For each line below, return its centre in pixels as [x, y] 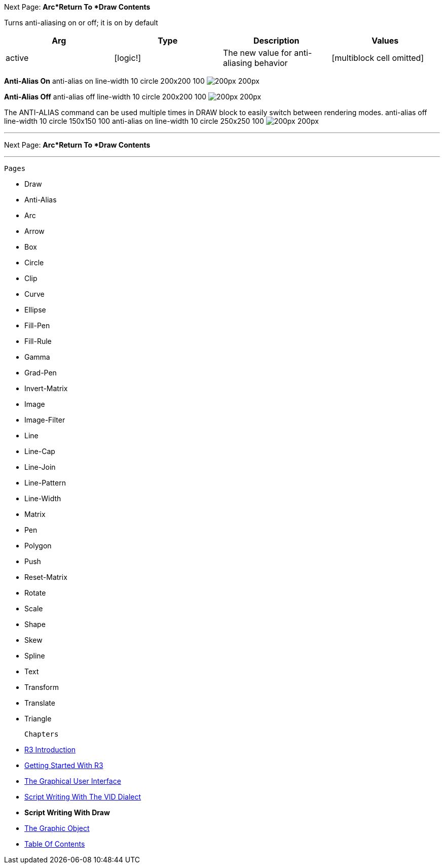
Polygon [38, 546]
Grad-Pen [41, 373]
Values [385, 41]
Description [276, 41]
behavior [271, 63]
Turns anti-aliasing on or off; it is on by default [81, 23]
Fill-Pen [37, 325]
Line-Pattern [45, 483]
